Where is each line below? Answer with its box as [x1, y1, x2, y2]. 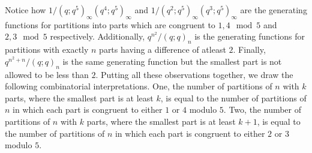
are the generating [240, 4, 307, 16]
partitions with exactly [5, 43, 89, 56]
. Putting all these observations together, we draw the [95, 68, 293, 80]
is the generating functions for [194, 30, 305, 43]
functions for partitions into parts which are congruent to [5, 18, 215, 31]
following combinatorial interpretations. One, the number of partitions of [5, 80, 272, 92]
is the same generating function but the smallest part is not [62, 55, 282, 67]
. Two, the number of [223, 103, 302, 116]
